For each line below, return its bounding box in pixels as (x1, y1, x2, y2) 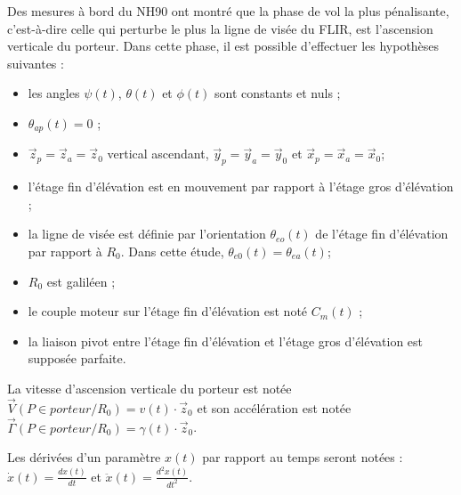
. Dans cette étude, (120, 242, 224, 260)
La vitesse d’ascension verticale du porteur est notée (7, 378, 292, 397)
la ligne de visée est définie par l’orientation (28, 224, 266, 243)
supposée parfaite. (28, 349, 126, 368)
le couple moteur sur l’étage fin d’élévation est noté (28, 302, 308, 321)
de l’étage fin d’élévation (315, 224, 449, 243)
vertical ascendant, (107, 144, 209, 163)
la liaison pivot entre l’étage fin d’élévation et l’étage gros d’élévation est (28, 331, 424, 350)
